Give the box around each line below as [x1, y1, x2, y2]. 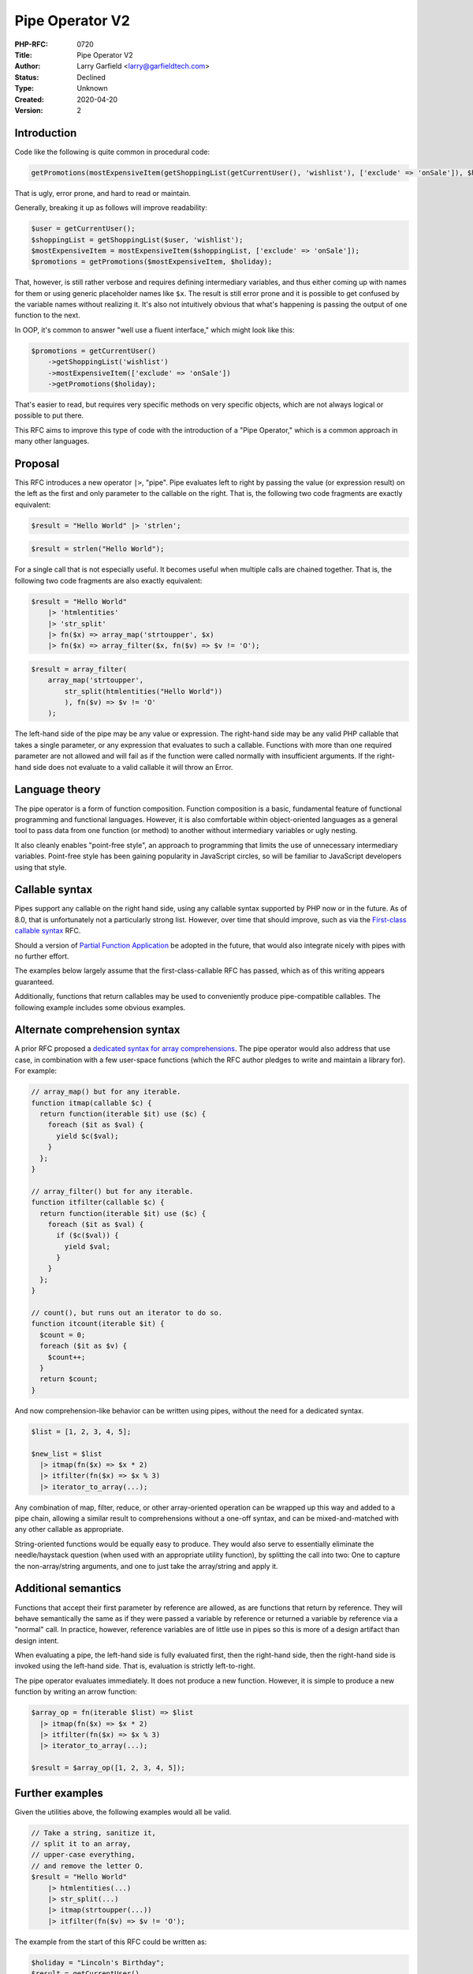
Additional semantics [14, 1582, 121, 1595]
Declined [76, 72, 106, 82]
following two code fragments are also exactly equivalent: [14, 576, 203, 585]
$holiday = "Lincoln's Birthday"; [31, 1958, 165, 1967]
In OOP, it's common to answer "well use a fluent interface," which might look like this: [14, 325, 295, 335]
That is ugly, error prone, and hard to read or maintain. [14, 188, 192, 197]
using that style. [14, 862, 67, 872]
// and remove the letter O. [31, 1861, 144, 1871]
